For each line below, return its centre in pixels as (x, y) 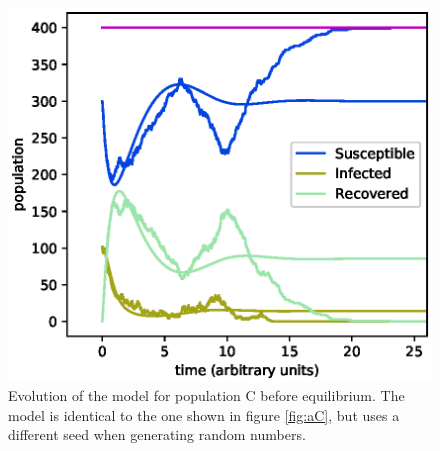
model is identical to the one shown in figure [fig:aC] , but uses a (204, 414)
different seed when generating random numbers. (157, 434)
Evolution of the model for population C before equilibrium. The (206, 395)
